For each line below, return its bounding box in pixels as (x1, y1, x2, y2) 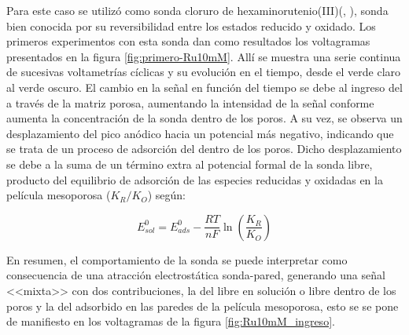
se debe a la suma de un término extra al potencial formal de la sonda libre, (6, 155, 373, 172)
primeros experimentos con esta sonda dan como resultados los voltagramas (6, 33, 370, 49)
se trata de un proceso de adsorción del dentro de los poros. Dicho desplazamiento (6, 140, 402, 157)
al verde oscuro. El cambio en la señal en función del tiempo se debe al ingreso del (6, 78, 403, 95)
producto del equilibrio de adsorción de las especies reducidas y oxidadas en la (6, 171, 383, 188)
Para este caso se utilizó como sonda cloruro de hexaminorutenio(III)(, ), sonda (6, 2, 389, 18)
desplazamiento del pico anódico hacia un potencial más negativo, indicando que (6, 125, 394, 141)
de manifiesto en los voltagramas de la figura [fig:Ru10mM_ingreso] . (6, 313, 335, 330)
